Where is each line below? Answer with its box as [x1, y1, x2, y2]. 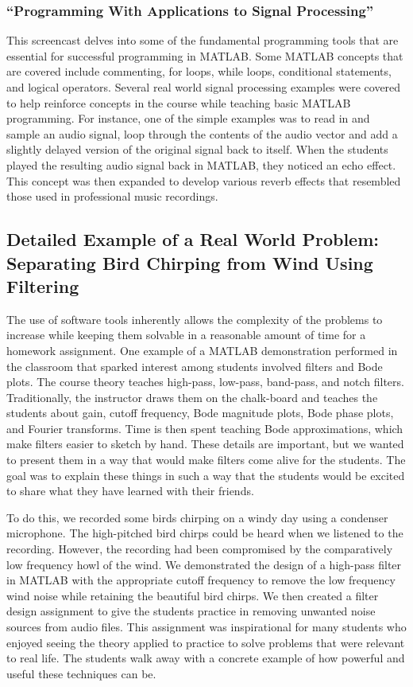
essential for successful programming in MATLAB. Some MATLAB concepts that [6, 47, 403, 64]
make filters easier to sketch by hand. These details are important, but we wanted [6, 435, 404, 452]
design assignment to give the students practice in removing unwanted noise [6, 603, 376, 619]
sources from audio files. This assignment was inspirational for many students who [6, 619, 407, 635]
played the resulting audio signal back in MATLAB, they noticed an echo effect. [6, 156, 396, 173]
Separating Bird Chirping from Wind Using [6, 250, 373, 275]
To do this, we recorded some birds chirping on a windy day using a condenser [6, 509, 388, 525]
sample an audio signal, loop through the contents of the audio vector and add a [6, 125, 398, 142]
